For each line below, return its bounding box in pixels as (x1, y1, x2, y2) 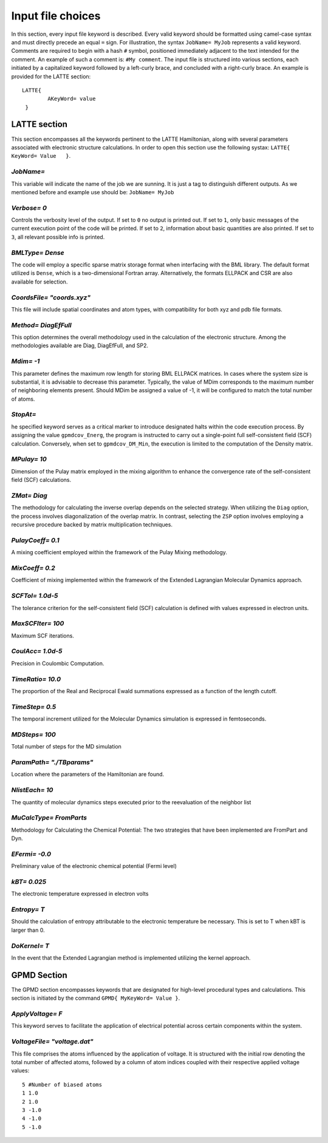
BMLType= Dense (11, 248, 64, 257)
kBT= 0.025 (11, 877, 47, 886)
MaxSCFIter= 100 (11, 619, 64, 628)
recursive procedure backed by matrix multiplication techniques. (11, 521, 173, 528)
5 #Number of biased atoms (22, 1081, 103, 1088)
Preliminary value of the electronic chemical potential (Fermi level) (11, 863, 177, 870)
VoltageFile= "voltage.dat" (11, 1037, 94, 1046)
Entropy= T (11, 905, 45, 914)
